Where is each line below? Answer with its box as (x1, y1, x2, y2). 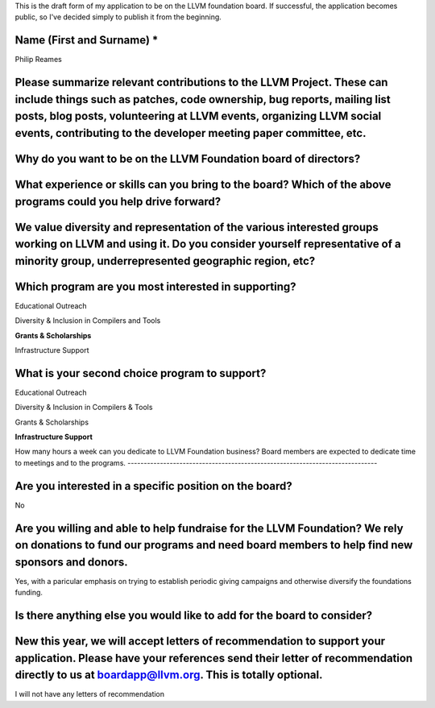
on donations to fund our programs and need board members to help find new (14, 538, 413, 552)
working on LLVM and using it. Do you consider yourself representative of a (14, 238, 402, 251)
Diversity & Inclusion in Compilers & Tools (14, 403, 153, 412)
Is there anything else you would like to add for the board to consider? (14, 609, 373, 623)
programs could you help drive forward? (14, 194, 222, 209)
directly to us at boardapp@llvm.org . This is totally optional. (14, 669, 323, 682)
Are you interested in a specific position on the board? (14, 479, 293, 493)
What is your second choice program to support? (14, 366, 267, 380)
